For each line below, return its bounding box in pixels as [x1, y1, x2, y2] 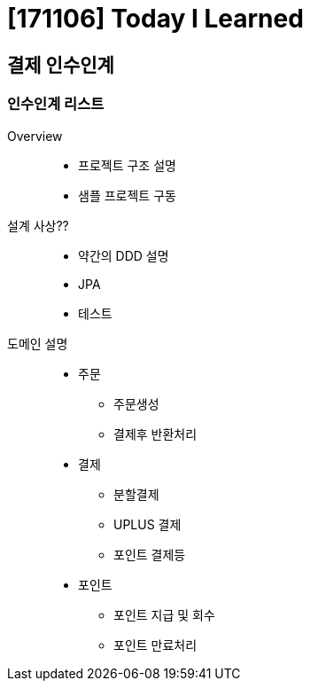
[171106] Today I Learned [7, 4, 304, 34]
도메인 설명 [7, 335, 68, 351]
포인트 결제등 [113, 546, 186, 562]
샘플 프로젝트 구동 [78, 187, 176, 203]
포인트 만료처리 [113, 637, 198, 653]
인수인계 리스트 [7, 95, 105, 113]
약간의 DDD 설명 [78, 247, 169, 263]
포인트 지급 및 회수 [113, 606, 215, 622]
